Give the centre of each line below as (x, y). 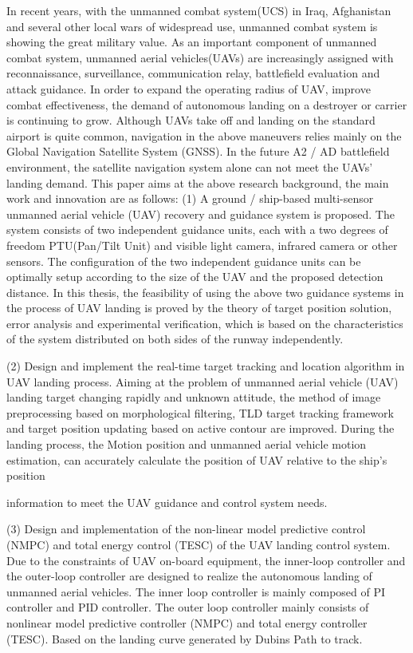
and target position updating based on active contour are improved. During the (201, 428)
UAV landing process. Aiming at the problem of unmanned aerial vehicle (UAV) (203, 381)
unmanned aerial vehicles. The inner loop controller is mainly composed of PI (196, 591)
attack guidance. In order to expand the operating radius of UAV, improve (189, 88)
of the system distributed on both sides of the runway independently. (175, 339)
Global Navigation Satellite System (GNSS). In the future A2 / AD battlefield (198, 151)
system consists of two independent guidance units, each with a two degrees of (197, 230)
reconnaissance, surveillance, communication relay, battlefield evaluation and (193, 73)
